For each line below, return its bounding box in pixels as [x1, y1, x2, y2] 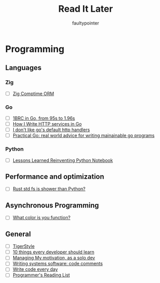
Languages [5, 63, 42, 72]
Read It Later [58, 3, 113, 15]
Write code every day [12, 266, 58, 272]
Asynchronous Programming [5, 201, 99, 209]
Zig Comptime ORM [12, 90, 55, 97]
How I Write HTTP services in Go [12, 121, 82, 127]
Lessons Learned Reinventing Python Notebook [12, 157, 113, 163]
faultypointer [72, 20, 99, 26]
